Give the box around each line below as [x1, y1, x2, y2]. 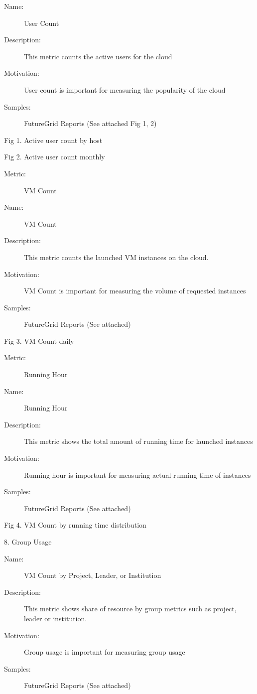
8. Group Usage [4, 537, 52, 547]
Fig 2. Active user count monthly [4, 151, 105, 162]
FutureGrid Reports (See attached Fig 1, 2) [24, 118, 157, 129]
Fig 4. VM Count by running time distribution [4, 520, 146, 530]
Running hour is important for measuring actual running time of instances [24, 469, 251, 480]
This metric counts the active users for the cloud [24, 51, 172, 61]
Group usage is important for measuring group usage [24, 647, 185, 657]
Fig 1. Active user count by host [4, 135, 103, 145]
